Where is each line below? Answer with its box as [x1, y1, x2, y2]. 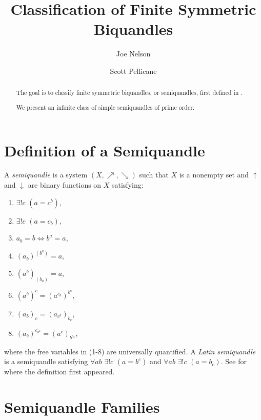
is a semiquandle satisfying [4, 356, 88, 367]
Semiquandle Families [4, 396, 160, 417]
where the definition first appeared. [4, 366, 115, 377]
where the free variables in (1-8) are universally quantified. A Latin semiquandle [4, 346, 256, 356]
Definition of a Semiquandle [4, 139, 205, 161]
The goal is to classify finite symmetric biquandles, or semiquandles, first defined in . [16, 88, 243, 97]
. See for [220, 356, 247, 367]
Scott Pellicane [110, 65, 157, 76]
